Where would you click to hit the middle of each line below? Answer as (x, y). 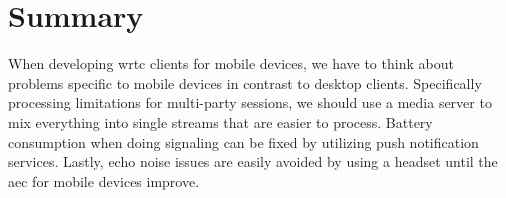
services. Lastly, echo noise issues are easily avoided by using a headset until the (253, 161)
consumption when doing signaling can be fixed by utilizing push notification (243, 141)
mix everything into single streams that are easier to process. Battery (220, 121)
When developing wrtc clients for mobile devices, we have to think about (231, 63)
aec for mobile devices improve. (104, 180)
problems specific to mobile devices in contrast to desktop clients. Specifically (245, 82)
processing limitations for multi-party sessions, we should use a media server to (250, 102)
